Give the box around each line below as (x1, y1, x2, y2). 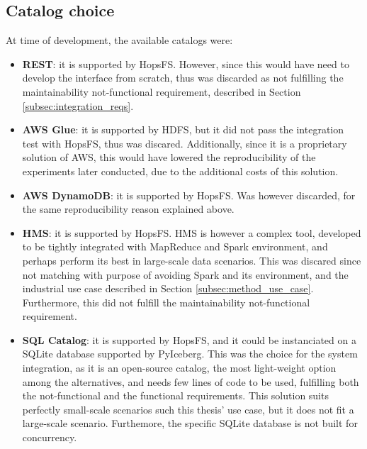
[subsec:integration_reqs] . (22, 98, 134, 113)
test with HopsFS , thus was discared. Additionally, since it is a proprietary (22, 135, 347, 150)
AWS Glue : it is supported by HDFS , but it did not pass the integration (22, 122, 344, 137)
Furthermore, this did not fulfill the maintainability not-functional (22, 294, 310, 309)
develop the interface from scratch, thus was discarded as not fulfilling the (22, 70, 344, 85)
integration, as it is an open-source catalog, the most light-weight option (22, 360, 337, 375)
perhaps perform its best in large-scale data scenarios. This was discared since (22, 253, 361, 267)
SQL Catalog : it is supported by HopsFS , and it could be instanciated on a (22, 332, 356, 347)
